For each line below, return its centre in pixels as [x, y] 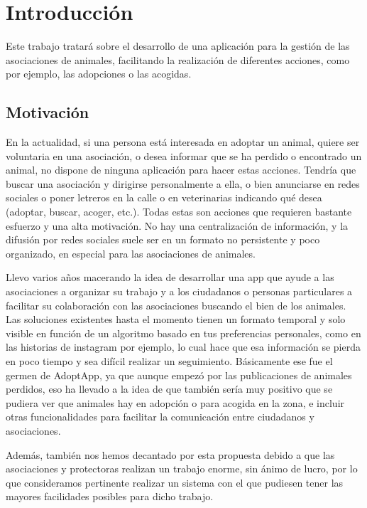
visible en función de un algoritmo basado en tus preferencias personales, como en [183, 333]
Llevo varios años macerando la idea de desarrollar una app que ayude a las [170, 277]
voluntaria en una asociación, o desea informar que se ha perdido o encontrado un [184, 155]
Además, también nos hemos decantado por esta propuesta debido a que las [170, 454]
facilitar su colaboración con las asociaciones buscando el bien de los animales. [176, 305]
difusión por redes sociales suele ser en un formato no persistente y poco [163, 239]
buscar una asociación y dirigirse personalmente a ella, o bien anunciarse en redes [183, 183]
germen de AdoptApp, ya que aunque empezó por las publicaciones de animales [179, 375]
